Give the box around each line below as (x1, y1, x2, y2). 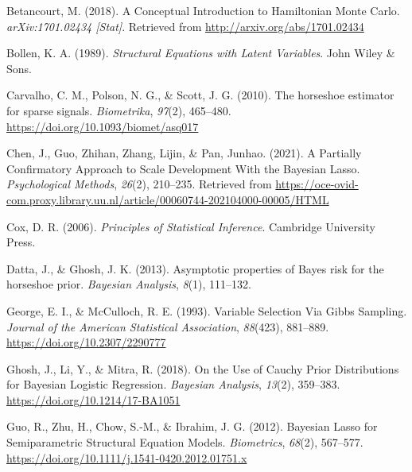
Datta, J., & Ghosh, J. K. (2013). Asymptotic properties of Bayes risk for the (6, 260, 384, 277)
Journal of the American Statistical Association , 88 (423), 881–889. (6, 318, 329, 335)
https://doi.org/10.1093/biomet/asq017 (6, 118, 199, 134)
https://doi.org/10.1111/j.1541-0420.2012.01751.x (6, 449, 247, 466)
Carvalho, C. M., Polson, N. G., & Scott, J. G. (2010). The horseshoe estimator (6, 87, 395, 103)
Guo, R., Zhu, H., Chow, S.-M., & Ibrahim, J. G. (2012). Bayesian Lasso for (6, 418, 378, 435)
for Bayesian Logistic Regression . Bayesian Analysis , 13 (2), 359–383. (6, 376, 340, 393)
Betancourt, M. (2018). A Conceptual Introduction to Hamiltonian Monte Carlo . (6, 2, 400, 18)
